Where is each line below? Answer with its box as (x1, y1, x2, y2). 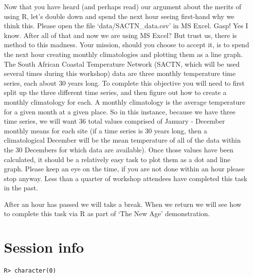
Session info (4, 237, 84, 257)
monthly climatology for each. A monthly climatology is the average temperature (4, 96, 246, 107)
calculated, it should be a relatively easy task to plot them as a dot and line (4, 154, 231, 164)
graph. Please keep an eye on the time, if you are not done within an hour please (4, 164, 245, 174)
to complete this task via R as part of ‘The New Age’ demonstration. (4, 208, 210, 219)
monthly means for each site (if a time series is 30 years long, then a (4, 125, 207, 135)
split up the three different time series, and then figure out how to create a (4, 87, 227, 97)
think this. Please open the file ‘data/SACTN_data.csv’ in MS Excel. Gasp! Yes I (4, 20, 248, 31)
